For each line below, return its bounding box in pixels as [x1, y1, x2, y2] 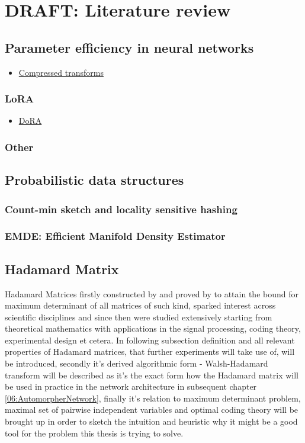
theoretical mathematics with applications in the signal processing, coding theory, [5, 322, 301, 335]
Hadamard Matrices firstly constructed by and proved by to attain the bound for [5, 287, 298, 300]
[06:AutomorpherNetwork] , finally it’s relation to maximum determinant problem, [5, 391, 301, 404]
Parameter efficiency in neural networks [5, 38, 254, 56]
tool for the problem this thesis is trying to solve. [5, 426, 184, 439]
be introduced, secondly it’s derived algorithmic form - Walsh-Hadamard [5, 357, 268, 370]
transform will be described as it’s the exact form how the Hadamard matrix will [5, 368, 298, 381]
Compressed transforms [18, 66, 104, 78]
